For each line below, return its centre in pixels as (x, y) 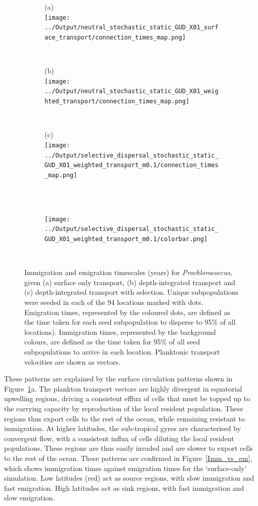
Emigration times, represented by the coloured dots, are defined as (127, 312)
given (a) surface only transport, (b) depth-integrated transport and (130, 282)
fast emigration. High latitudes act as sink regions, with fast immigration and (124, 488)
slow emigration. (30, 498)
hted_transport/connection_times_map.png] (117, 102)
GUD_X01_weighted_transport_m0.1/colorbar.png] (126, 239)
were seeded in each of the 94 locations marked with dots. (114, 302)
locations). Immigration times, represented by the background (120, 332)
